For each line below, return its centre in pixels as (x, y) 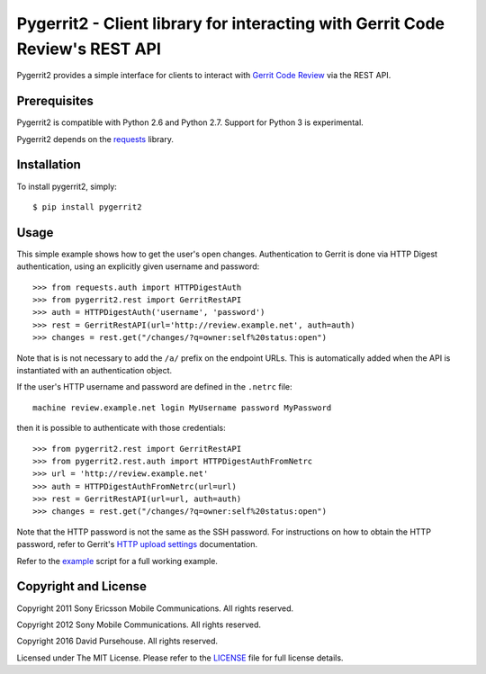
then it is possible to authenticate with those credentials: (121, 428)
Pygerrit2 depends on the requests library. (95, 139)
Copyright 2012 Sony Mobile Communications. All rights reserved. (139, 625)
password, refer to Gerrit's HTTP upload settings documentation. (137, 544)
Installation (49, 165)
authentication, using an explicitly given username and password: (138, 266)
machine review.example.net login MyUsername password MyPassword (182, 408)
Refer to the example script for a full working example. (117, 561)
